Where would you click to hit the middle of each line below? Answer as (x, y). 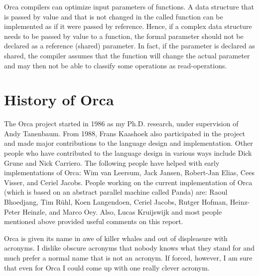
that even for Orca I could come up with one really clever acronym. (107, 267)
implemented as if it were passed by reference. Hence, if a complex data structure (128, 26)
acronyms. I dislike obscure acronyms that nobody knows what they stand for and (129, 248)
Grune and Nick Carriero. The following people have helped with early (112, 162)
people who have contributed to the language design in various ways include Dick (128, 153)
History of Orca (59, 100)
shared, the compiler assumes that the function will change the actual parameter (127, 55)
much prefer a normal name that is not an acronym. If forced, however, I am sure (128, 258)
